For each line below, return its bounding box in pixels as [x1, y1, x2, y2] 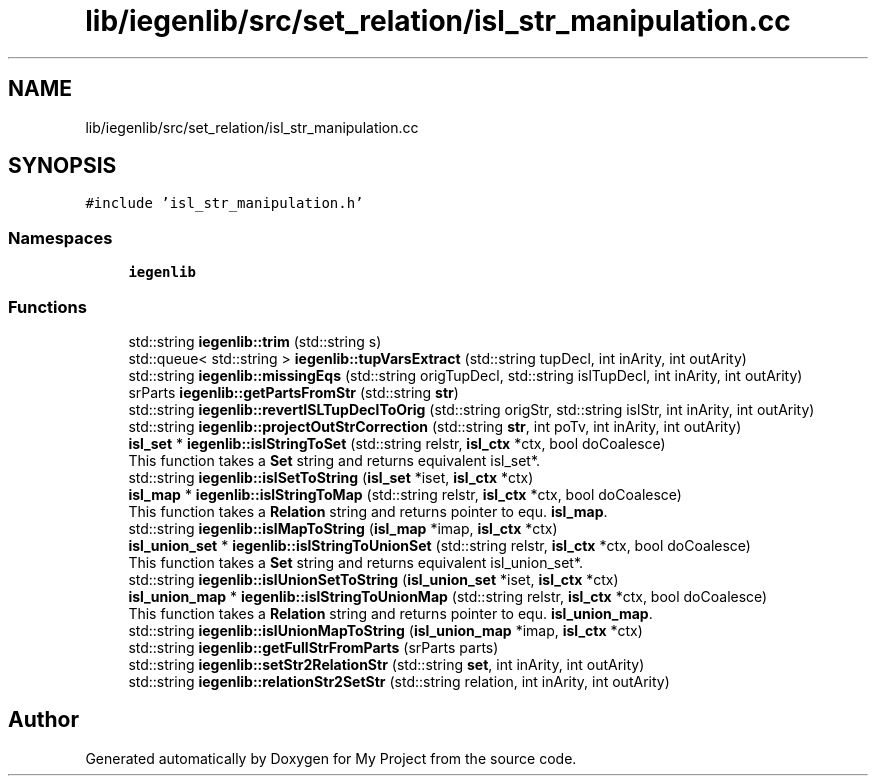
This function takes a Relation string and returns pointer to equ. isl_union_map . [128, 604, 653, 622]
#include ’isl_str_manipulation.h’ [85, 195, 364, 212]
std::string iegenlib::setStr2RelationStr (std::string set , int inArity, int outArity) [128, 655, 645, 673]
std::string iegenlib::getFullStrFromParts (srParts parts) [128, 638, 499, 656]
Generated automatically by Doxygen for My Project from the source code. [85, 749, 577, 767]
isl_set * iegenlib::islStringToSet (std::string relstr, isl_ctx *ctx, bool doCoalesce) [128, 434, 666, 452]
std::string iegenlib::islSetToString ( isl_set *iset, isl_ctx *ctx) [128, 468, 534, 486]
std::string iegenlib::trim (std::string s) [128, 332, 382, 350]
